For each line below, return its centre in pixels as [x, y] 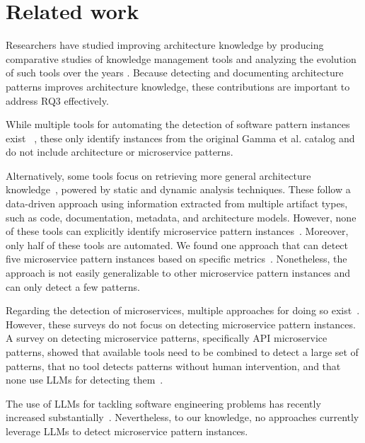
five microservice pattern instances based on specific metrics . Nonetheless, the [176, 259]
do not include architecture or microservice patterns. [120, 152]
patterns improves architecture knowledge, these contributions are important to [178, 86]
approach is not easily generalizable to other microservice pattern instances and [178, 273]
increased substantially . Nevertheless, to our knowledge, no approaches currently [182, 417]
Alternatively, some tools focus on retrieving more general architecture [158, 175]
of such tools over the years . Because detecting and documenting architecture [175, 73]
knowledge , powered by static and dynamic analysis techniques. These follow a [178, 189]
